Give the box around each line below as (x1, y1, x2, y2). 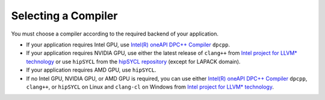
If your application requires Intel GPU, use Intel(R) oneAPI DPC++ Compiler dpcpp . (26, 41, 231, 48)
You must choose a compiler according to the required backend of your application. (11, 30, 219, 37)
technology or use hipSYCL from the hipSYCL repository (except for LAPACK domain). (26, 58, 241, 65)
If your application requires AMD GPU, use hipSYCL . (26, 66, 156, 73)
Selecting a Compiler (11, 9, 118, 22)
